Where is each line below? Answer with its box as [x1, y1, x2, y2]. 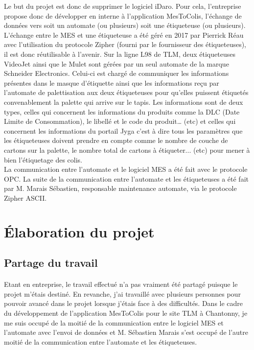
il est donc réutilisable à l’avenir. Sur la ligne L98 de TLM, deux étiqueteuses [4, 48, 235, 59]
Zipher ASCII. [4, 192, 47, 203]
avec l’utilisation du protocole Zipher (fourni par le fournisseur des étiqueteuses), [4, 39, 247, 49]
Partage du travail [4, 255, 98, 270]
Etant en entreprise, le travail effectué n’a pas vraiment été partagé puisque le [4, 279, 238, 289]
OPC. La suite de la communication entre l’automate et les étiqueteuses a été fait [4, 173, 249, 184]
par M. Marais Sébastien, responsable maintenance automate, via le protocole [4, 183, 237, 193]
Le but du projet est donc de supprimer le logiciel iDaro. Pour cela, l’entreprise [4, 1, 241, 11]
